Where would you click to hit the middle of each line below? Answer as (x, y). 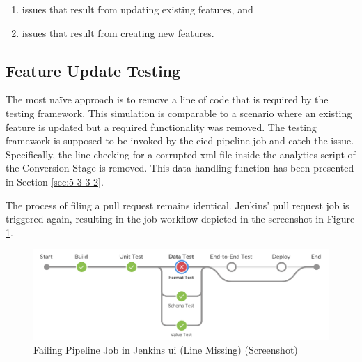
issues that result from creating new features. (118, 32)
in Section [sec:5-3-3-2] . (55, 181)
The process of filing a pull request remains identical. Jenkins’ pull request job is (178, 205)
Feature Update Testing (93, 70)
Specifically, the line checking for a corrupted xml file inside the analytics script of (181, 154)
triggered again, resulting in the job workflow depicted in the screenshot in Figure (180, 219)
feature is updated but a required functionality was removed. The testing (161, 127)
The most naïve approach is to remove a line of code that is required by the (167, 99)
